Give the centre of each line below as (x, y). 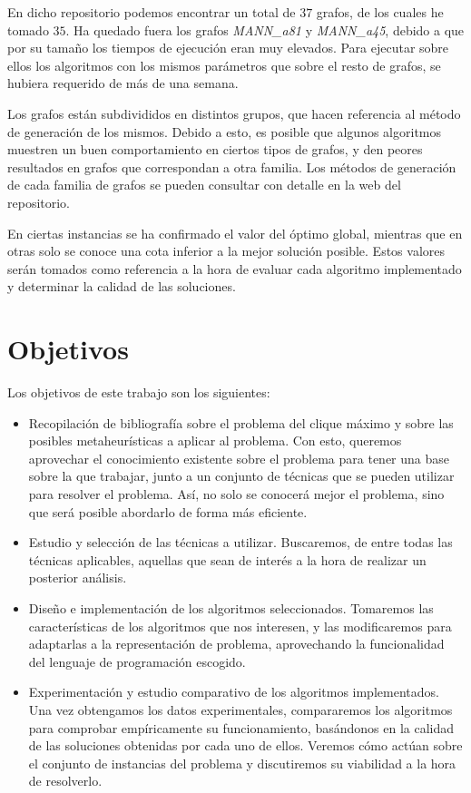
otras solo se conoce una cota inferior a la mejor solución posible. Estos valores (226, 251)
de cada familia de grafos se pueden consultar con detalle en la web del (204, 185)
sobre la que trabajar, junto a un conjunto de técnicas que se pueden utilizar (241, 476)
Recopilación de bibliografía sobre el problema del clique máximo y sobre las (241, 422)
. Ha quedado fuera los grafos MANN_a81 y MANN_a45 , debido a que (265, 29)
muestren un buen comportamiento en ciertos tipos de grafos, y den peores (215, 149)
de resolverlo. (65, 781)
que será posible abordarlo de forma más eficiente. (168, 511)
